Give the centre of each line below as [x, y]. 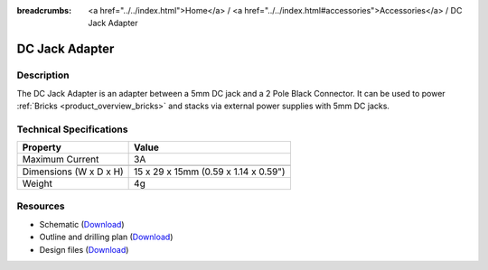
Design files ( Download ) [84, 249]
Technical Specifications [72, 129]
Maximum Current [61, 160]
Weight [38, 183]
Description [43, 75]
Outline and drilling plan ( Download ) [106, 237]
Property [42, 147]
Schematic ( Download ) [82, 224]
